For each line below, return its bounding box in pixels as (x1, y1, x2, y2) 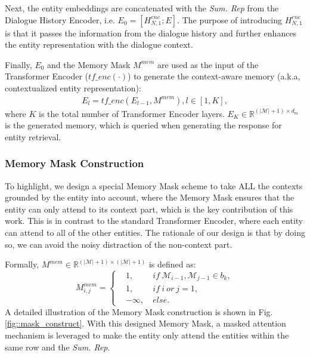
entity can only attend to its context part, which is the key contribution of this (5, 202, 293, 215)
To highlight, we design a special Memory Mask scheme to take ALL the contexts (5, 179, 303, 192)
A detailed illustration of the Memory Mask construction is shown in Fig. (5, 305, 273, 318)
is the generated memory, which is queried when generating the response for (5, 119, 282, 131)
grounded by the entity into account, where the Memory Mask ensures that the (5, 191, 294, 204)
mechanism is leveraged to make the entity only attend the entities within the (5, 329, 289, 341)
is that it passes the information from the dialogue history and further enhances (5, 26, 297, 39)
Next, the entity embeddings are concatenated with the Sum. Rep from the (5, 2, 279, 14)
